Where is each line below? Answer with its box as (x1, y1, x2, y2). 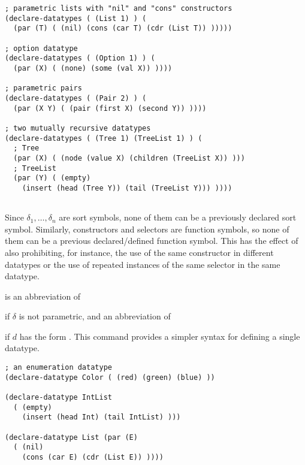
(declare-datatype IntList (5, 393, 112, 402)
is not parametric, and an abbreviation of (19, 310, 171, 322)
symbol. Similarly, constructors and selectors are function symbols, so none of (5, 222, 289, 235)
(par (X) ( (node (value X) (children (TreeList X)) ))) (13, 153, 245, 162)
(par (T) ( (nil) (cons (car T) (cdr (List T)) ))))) (13, 24, 232, 33)
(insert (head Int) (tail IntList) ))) (22, 413, 181, 422)
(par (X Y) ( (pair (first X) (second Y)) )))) (13, 104, 207, 113)
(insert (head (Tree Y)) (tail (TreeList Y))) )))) (22, 183, 232, 192)
